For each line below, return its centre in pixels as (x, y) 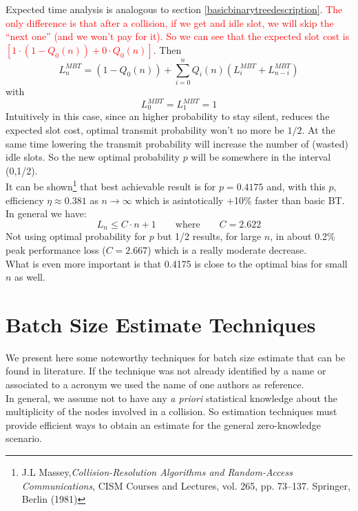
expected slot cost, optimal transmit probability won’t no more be (145, 130)
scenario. (24, 438)
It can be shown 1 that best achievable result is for (111, 186)
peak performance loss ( (56, 249)
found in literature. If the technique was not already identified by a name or (166, 371)
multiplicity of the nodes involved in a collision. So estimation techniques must (171, 411)
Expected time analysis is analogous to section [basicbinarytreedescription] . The (174, 9)
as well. (30, 277)
